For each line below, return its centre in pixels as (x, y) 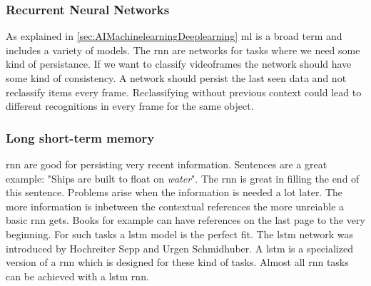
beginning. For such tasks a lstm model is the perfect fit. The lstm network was (179, 234)
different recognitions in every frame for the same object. (130, 106)
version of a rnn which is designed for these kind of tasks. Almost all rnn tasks (177, 262)
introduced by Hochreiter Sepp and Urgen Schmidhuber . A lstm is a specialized (179, 248)
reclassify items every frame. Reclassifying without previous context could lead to (184, 92)
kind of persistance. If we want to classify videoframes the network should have (179, 64)
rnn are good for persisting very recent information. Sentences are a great (167, 164)
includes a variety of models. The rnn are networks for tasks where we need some (183, 50)
